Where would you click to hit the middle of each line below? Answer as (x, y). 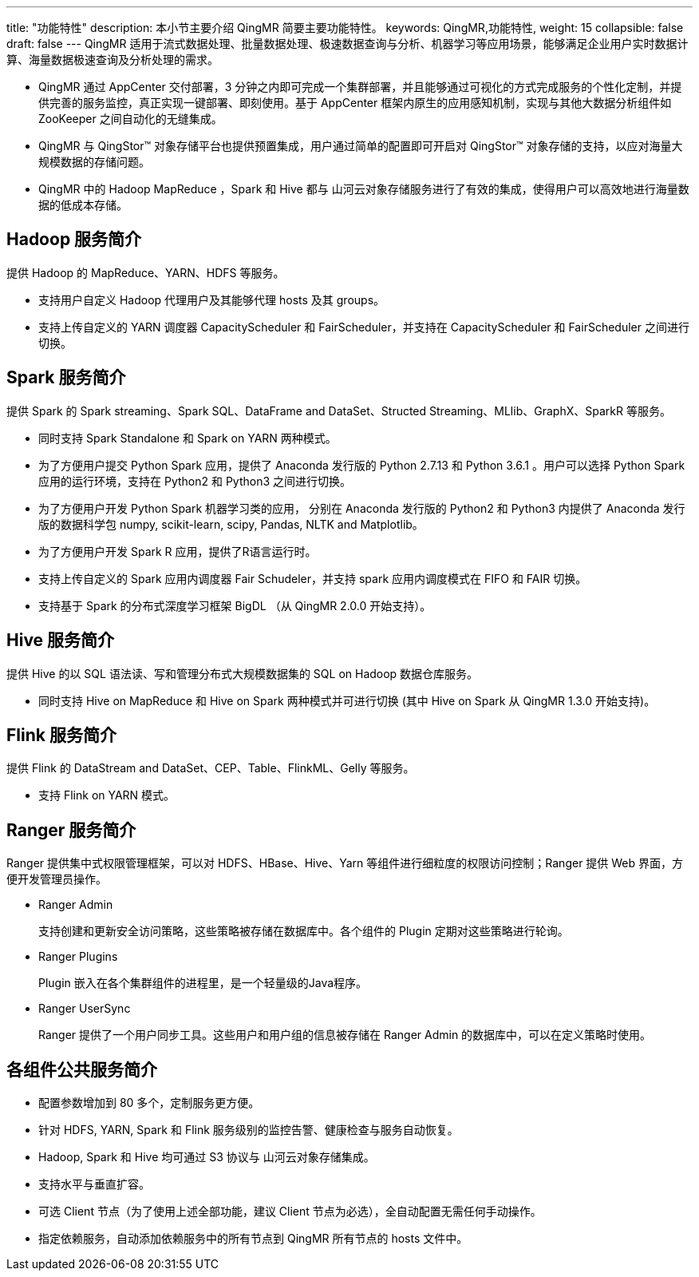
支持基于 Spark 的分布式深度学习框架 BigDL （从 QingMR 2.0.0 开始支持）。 (235, 605)
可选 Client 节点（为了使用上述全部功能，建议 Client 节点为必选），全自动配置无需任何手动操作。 (290, 1212)
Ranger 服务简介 (71, 830)
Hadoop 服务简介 (74, 240)
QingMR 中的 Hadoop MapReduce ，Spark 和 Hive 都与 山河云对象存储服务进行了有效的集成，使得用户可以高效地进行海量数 (364, 189)
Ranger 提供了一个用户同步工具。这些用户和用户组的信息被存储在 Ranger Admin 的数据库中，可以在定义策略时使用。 (345, 1035)
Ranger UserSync (85, 1009)
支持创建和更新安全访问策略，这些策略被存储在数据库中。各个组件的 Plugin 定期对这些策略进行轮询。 (304, 931)
